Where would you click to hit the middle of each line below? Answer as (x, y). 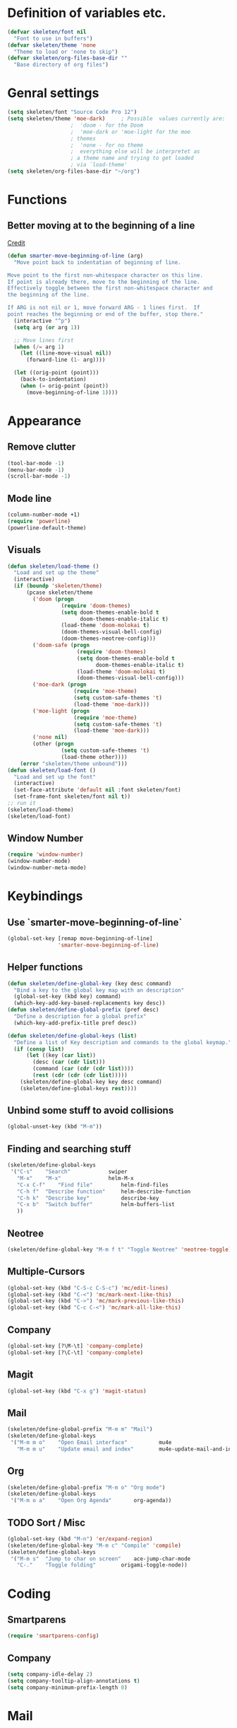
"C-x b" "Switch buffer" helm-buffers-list (96, 1205)
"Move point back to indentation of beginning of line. (97, 262)
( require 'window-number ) (45, 854)
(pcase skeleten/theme (59, 593)
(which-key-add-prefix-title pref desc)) (75, 1023)
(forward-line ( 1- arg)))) (66, 360)
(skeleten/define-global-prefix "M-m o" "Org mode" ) (86, 1487)
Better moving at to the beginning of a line (101, 225)
